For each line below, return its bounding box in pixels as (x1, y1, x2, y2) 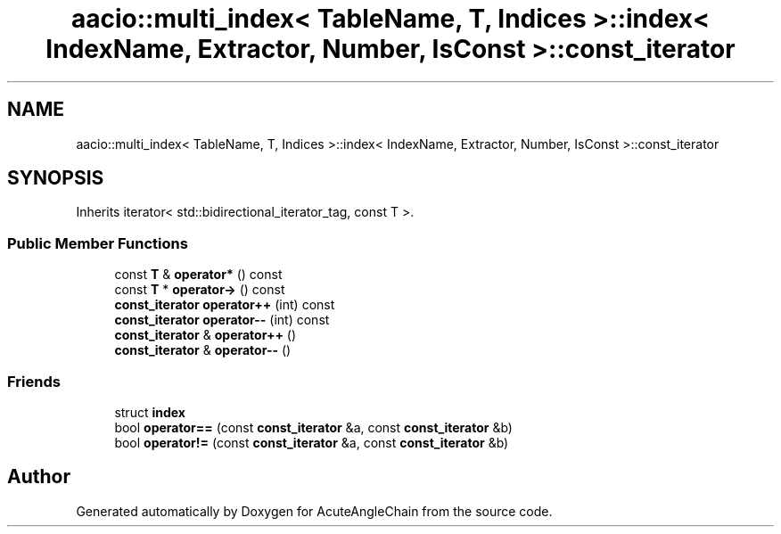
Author (7, 465, 70, 489)
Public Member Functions (7, 234, 188, 252)
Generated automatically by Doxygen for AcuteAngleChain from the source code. (76, 503, 553, 519)
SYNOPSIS (7, 167, 104, 190)
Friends (7, 372, 61, 390)
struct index (114, 404, 185, 420)
